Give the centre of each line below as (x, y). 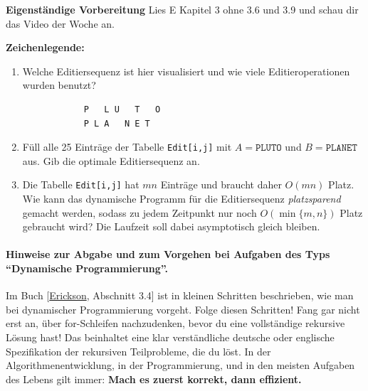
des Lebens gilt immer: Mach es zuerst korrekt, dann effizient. (154, 379)
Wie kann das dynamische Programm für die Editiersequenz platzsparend (182, 199)
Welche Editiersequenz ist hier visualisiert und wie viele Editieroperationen (186, 71)
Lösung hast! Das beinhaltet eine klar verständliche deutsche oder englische (170, 337)
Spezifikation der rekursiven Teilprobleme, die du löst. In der (138, 351)
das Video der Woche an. (60, 23)
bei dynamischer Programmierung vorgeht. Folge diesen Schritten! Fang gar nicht (183, 309)
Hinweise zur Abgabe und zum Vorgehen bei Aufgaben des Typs (168, 254)
